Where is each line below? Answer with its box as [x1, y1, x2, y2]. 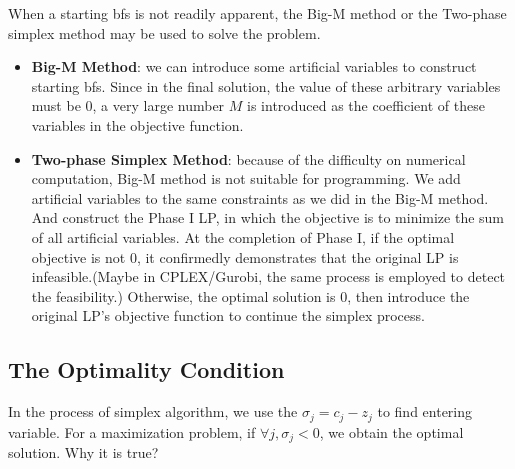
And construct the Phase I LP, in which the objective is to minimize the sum [31, 207, 505, 228]
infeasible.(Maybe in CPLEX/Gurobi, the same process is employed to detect [31, 266, 506, 287]
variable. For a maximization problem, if [8, 421, 256, 442]
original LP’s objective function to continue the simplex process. [31, 305, 425, 326]
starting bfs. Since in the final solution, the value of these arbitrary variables [31, 75, 501, 96]
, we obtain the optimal [319, 421, 464, 442]
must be [31, 95, 81, 116]
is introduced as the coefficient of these [247, 95, 485, 116]
